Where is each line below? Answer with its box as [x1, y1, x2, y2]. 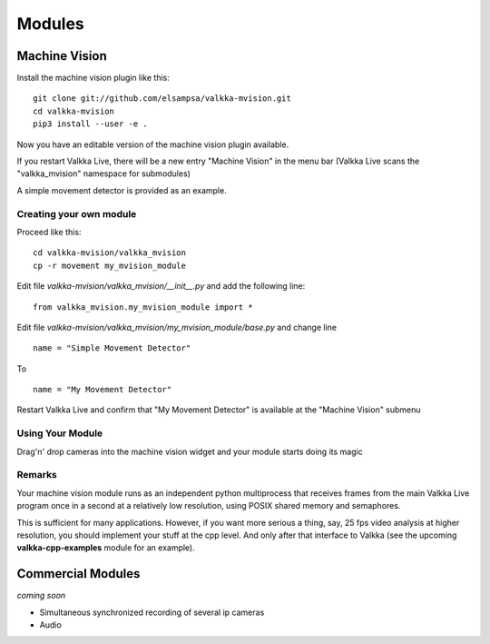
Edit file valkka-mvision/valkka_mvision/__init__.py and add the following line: [16, 281, 306, 292]
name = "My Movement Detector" [33, 384, 172, 395]
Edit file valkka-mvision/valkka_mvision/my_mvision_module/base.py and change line [16, 322, 338, 332]
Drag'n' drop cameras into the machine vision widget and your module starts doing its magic [16, 446, 363, 457]
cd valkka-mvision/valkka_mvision [33, 248, 186, 258]
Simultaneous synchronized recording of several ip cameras [39, 607, 265, 618]
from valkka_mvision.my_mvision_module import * [33, 302, 253, 312]
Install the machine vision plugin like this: [16, 73, 170, 84]
